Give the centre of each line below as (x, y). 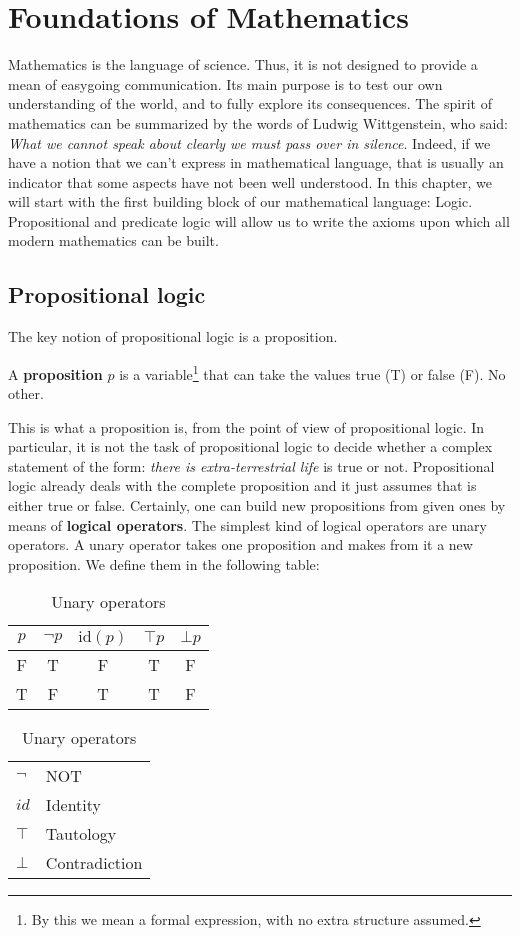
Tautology (81, 834)
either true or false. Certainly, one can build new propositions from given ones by (257, 505)
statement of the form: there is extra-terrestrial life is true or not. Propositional (251, 465)
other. (26, 393)
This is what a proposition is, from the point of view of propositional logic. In (246, 426)
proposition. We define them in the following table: (164, 563)
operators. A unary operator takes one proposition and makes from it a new (240, 544)
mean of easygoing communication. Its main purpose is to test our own (225, 83)
